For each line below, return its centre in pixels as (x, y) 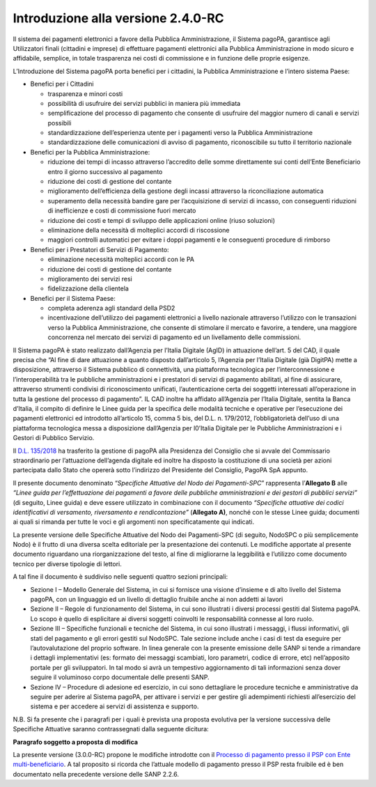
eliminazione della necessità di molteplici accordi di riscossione (139, 230)
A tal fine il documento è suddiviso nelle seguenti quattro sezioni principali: (120, 577)
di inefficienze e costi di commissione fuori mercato (122, 211)
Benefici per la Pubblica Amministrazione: (90, 152)
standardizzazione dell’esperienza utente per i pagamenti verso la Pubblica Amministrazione (180, 133)
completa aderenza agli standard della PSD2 (111, 308)
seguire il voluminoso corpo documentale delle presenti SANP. (120, 677)
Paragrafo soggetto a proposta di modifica (76, 742)
